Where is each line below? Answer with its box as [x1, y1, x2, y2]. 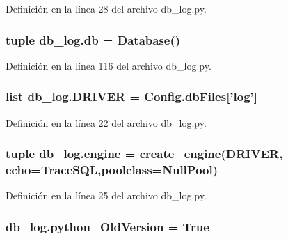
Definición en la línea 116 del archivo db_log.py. [6, 58, 211, 72]
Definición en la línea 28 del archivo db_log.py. [6, 1, 207, 15]
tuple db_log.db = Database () [6, 31, 181, 48]
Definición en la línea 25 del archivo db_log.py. [6, 188, 207, 203]
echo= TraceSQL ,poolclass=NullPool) [6, 161, 218, 178]
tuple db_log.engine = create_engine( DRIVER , [6, 145, 283, 162]
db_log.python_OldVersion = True [6, 217, 209, 235]
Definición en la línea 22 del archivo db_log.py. [6, 115, 207, 130]
